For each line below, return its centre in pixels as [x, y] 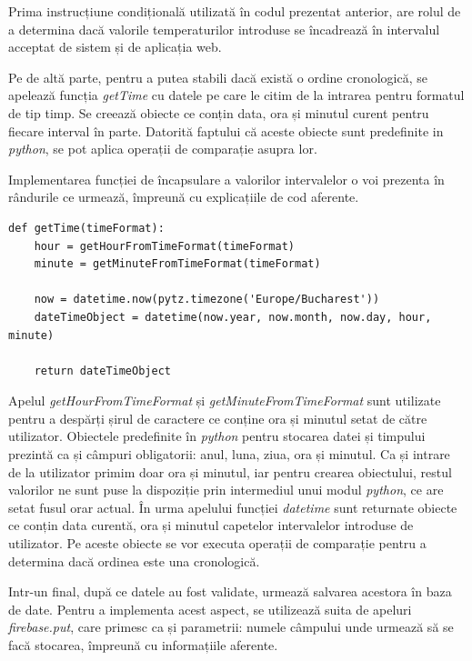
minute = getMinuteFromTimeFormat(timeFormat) [177, 264]
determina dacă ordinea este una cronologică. [134, 561]
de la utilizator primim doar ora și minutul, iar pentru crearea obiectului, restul [230, 471]
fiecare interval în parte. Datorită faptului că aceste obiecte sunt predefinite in [226, 130]
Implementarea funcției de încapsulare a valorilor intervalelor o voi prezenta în [226, 179]
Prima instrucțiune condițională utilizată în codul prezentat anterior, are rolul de [235, 11]
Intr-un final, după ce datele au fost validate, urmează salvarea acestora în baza [230, 591]
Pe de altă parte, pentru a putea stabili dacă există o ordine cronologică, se [218, 77]
